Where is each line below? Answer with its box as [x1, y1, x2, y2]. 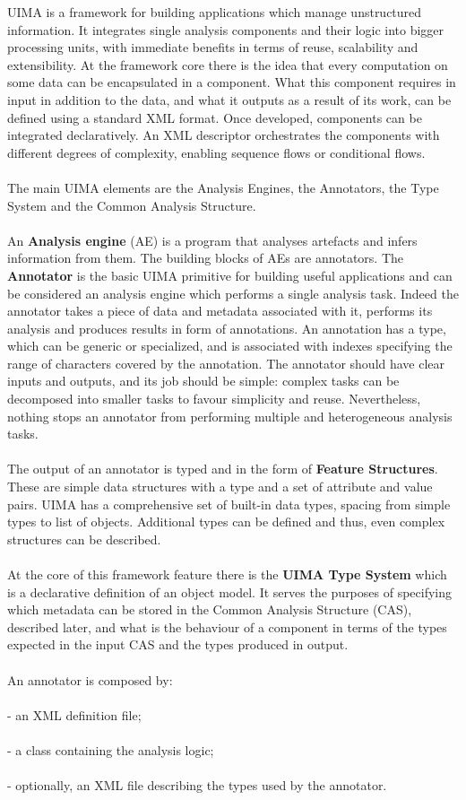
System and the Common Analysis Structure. [7, 196, 256, 214]
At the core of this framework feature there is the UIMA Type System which [7, 565, 447, 583]
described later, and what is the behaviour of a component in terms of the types [7, 617, 447, 636]
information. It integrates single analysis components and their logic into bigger [7, 20, 444, 39]
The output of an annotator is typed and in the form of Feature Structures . [7, 459, 438, 478]
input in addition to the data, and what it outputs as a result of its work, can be [7, 90, 452, 109]
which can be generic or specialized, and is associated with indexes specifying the [7, 336, 453, 355]
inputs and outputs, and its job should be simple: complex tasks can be [7, 371, 400, 390]
